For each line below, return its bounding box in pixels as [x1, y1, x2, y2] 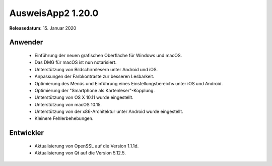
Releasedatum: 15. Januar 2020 [9, 25, 77, 31]
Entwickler [9, 128, 44, 137]
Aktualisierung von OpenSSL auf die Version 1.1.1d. [34, 143, 139, 149]
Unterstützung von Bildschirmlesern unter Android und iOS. [34, 66, 158, 72]
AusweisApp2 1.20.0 [9, 8, 99, 19]
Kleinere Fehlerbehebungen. [34, 115, 94, 121]
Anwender [9, 38, 43, 47]
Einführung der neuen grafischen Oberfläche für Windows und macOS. [34, 52, 182, 58]
